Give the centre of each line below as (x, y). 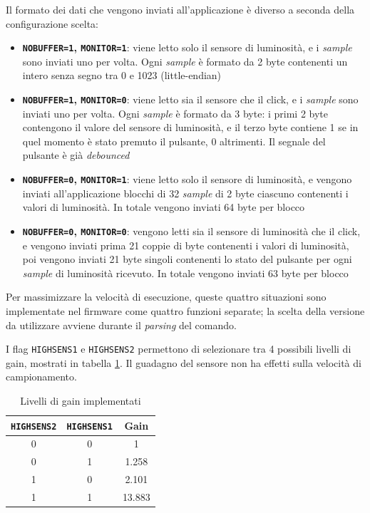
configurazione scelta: (52, 23)
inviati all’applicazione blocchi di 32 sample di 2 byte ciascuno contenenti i (185, 193)
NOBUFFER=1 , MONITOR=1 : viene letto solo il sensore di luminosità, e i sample (187, 47)
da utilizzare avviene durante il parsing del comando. (121, 325)
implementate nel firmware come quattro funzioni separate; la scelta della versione (185, 310)
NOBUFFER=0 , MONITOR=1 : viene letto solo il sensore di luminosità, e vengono (187, 179)
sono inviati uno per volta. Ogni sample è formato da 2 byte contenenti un (185, 61)
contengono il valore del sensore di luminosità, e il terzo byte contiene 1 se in (190, 127)
